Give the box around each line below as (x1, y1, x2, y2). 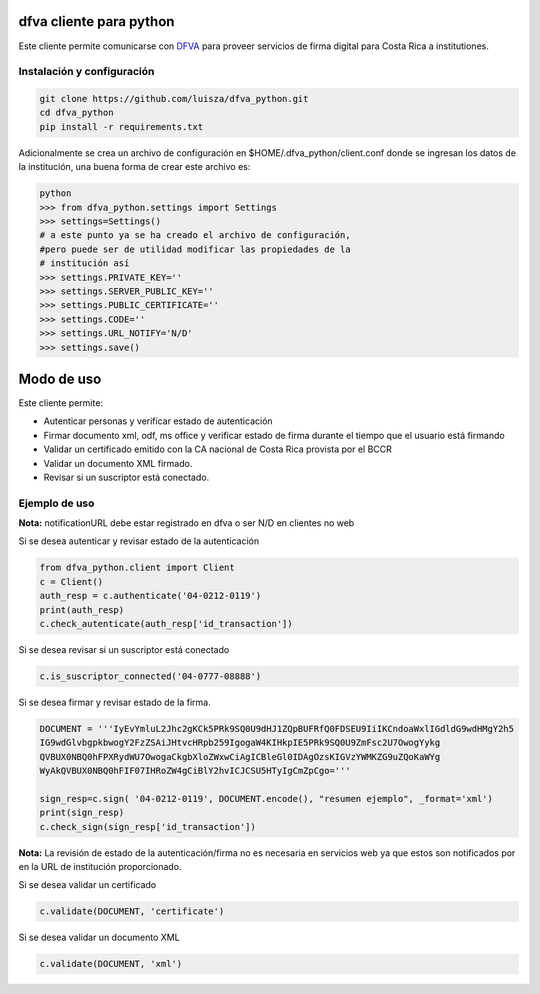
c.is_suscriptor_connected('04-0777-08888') (39, 671, 262, 682)
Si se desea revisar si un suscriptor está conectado (18, 644, 230, 656)
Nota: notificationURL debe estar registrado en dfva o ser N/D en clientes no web (18, 517, 355, 529)
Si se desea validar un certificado (18, 879, 157, 891)
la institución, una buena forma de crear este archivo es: (18, 161, 251, 173)
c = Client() (39, 576, 104, 587)
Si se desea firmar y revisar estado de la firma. (18, 696, 211, 708)
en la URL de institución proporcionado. (18, 861, 182, 873)
